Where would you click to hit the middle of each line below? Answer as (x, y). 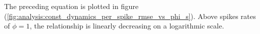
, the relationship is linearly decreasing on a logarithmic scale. (127, 26)
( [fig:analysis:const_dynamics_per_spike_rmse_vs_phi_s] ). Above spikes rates (130, 16)
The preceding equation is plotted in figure (71, 6)
